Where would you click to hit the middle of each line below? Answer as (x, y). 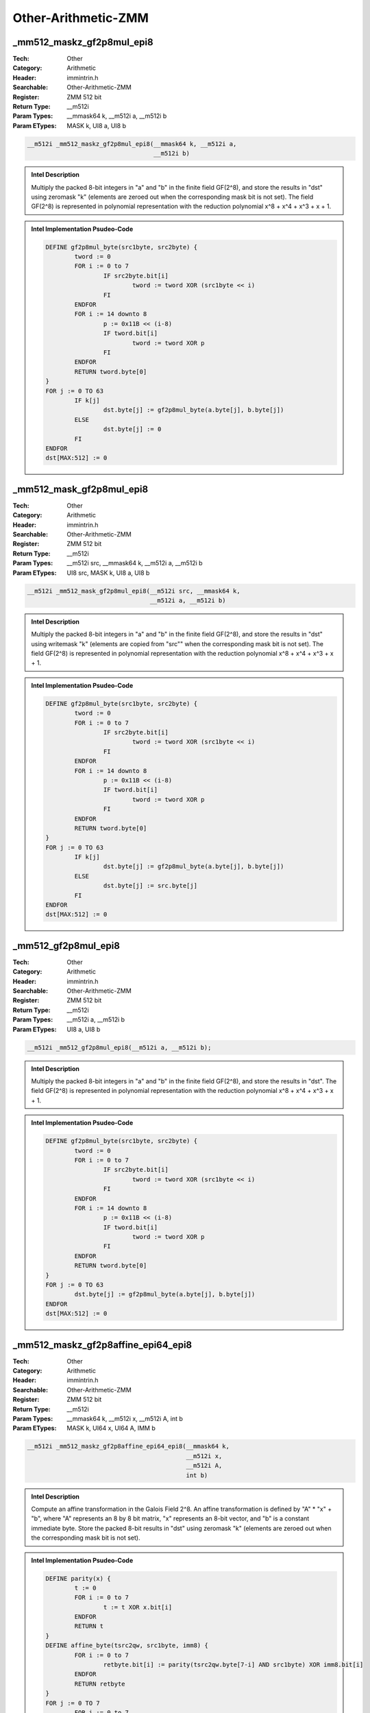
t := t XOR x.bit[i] (138, 1607)
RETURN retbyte (100, 1684)
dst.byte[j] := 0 (132, 429)
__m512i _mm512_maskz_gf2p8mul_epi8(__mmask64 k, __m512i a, (132, 144)
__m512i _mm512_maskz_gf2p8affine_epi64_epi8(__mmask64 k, (128, 1446)
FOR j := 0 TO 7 (73, 1703)
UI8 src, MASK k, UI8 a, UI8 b (108, 573)
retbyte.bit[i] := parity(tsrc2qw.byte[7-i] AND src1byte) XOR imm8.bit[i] (233, 1665)
